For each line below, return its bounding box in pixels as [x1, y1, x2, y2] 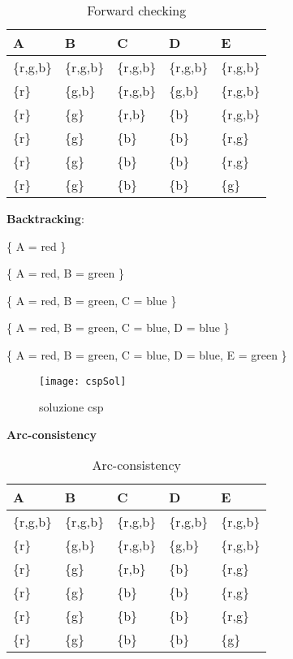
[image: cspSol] [39, 375, 127, 387]
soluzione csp [39, 398, 104, 416]
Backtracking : [6, 210, 84, 226]
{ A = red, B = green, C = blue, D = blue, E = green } [6, 346, 287, 363]
